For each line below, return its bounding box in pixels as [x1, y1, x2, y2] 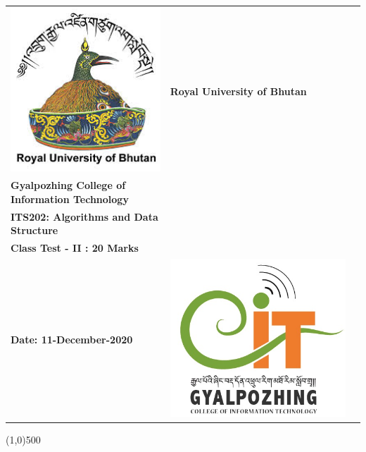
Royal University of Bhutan [170, 83, 307, 98]
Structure [11, 223, 58, 238]
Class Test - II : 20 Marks [11, 240, 139, 255]
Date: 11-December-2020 [11, 331, 133, 346]
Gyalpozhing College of [11, 178, 126, 193]
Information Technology [11, 191, 129, 206]
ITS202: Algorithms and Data [11, 209, 158, 224]
